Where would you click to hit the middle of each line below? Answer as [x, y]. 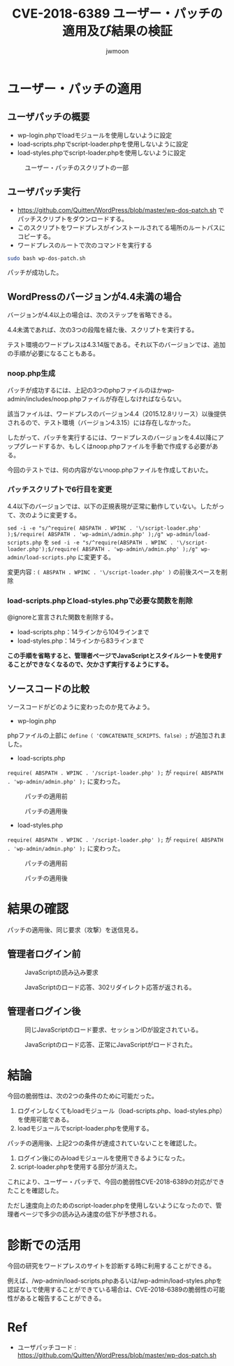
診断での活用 [44, 1245]
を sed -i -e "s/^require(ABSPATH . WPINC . [108, 542]
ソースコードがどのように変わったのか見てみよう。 [80, 706]
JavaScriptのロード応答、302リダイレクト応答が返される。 [110, 987]
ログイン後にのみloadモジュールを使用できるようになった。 [103, 1158]
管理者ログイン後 [44, 1012]
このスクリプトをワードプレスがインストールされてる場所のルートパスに [121, 227]
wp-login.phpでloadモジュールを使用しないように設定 [95, 135]
